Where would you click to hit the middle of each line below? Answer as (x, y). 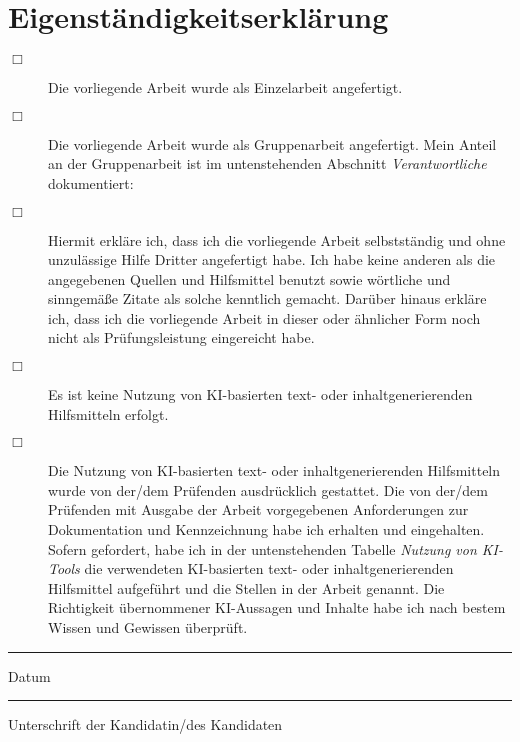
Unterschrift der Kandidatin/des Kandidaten (145, 724)
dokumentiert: (91, 182)
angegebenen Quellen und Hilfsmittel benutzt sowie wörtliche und (249, 278)
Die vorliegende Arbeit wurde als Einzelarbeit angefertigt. (225, 87)
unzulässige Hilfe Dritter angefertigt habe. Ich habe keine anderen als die (272, 259)
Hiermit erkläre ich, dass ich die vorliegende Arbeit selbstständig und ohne (277, 239)
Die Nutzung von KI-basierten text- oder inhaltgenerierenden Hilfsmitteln (274, 470)
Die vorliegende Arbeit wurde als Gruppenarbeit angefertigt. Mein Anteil (272, 143)
